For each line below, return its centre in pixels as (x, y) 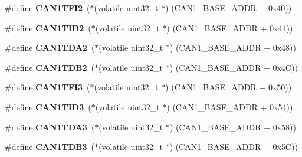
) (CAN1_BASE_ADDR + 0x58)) (233, 127)
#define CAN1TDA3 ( (50, 127)
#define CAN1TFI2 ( (47, 8)
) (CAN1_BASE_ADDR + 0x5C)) (234, 147)
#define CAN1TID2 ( (48, 27)
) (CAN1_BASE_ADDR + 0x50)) (229, 87)
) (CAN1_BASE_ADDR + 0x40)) (229, 8)
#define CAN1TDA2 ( (50, 48)
